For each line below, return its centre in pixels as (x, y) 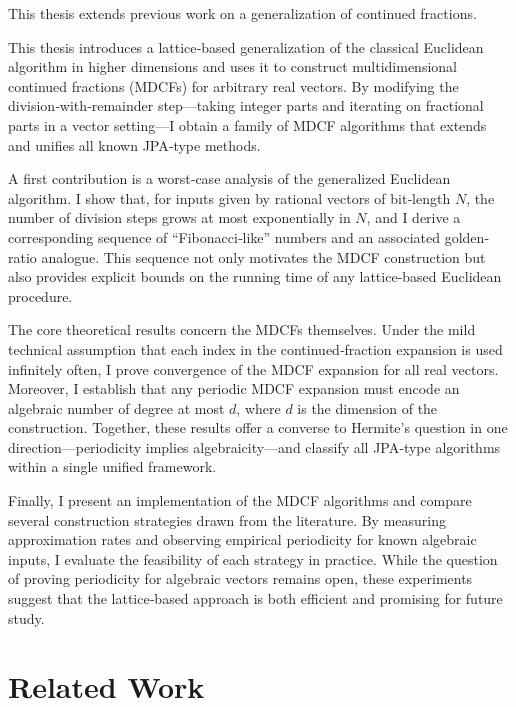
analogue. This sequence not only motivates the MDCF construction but (263, 256)
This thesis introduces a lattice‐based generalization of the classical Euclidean (246, 46)
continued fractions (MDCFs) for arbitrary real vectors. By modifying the (233, 85)
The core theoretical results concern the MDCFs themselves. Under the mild (242, 329)
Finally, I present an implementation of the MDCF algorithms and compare (240, 500)
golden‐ (466, 236)
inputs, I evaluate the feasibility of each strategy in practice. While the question (253, 558)
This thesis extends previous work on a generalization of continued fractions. (242, 13)
